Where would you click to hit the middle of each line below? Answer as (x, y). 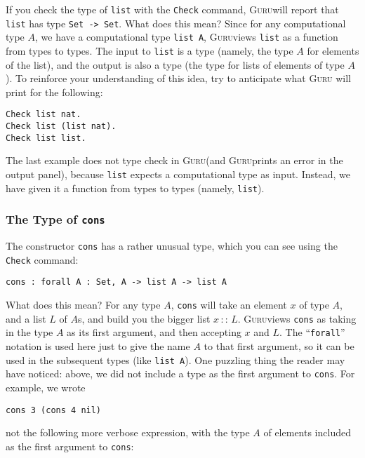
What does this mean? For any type (83, 305)
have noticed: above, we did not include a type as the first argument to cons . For (180, 373)
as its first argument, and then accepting (154, 332)
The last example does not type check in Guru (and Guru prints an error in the (174, 160)
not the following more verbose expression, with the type (128, 432)
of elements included (307, 432)
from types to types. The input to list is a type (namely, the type (150, 50)
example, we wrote (46, 387)
